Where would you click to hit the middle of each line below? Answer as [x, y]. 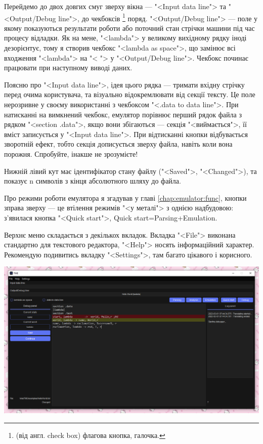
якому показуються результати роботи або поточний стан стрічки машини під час [129, 28]
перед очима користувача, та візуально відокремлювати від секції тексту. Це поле [130, 94]
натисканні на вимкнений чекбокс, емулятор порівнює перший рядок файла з [123, 114]
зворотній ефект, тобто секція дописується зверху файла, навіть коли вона [118, 144]
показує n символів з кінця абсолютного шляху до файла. [93, 181]
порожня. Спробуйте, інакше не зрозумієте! [71, 153]
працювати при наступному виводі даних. [68, 68]
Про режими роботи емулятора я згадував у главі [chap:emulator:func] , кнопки [125, 197]
